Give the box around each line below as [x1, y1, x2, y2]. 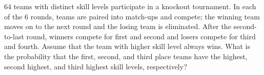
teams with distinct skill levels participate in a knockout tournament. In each [13, 1, 256, 11]
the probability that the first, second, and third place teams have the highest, [4, 51, 248, 61]
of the [4, 11, 23, 21]
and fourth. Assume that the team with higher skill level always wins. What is [4, 41, 251, 52]
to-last [4, 31, 24, 41]
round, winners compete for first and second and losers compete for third [26, 31, 256, 41]
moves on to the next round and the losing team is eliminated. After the [4, 21, 231, 32]
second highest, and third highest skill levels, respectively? [4, 61, 187, 71]
